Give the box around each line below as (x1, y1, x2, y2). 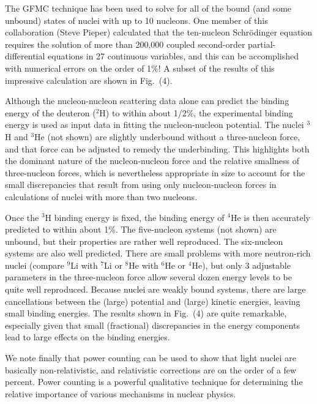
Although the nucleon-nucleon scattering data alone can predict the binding (5, 94, 289, 107)
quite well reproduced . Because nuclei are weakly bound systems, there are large (5, 283, 306, 296)
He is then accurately (230, 211, 310, 223)
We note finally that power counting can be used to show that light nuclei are (5, 351, 296, 364)
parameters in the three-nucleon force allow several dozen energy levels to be (5, 271, 293, 283)
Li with (70, 258, 98, 271)
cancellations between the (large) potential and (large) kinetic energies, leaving (5, 294, 300, 307)
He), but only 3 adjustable (192, 258, 291, 271)
